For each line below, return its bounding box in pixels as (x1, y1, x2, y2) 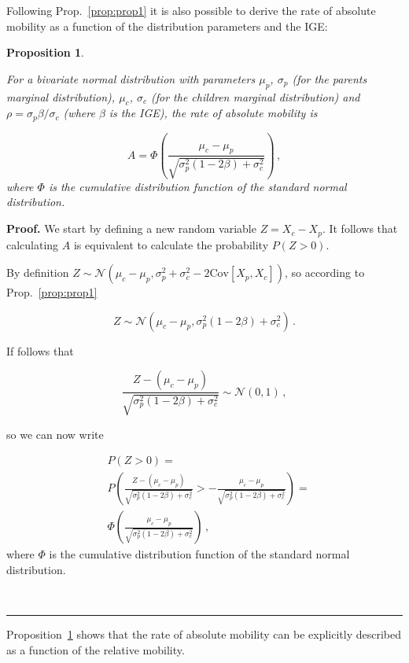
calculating (6, 236, 59, 252)
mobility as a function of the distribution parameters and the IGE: (6, 17, 328, 34)
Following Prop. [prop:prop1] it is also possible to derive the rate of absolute (6, 2, 376, 18)
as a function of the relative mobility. (6, 641, 185, 657)
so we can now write (6, 425, 104, 442)
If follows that (6, 342, 74, 359)
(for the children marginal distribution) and (150, 88, 360, 105)
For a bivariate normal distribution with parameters (6, 70, 256, 87)
